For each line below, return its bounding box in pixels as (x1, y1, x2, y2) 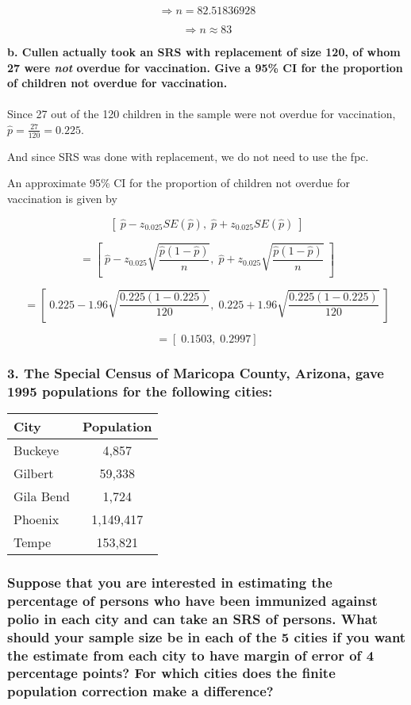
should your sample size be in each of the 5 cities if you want (7, 626, 406, 646)
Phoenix (13, 509, 60, 528)
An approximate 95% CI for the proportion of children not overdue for (7, 174, 350, 191)
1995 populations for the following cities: (7, 381, 273, 400)
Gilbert (13, 463, 54, 482)
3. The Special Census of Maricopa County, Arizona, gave (7, 362, 384, 382)
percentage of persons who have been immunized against (7, 590, 378, 610)
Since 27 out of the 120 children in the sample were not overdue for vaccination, (7, 105, 396, 122)
